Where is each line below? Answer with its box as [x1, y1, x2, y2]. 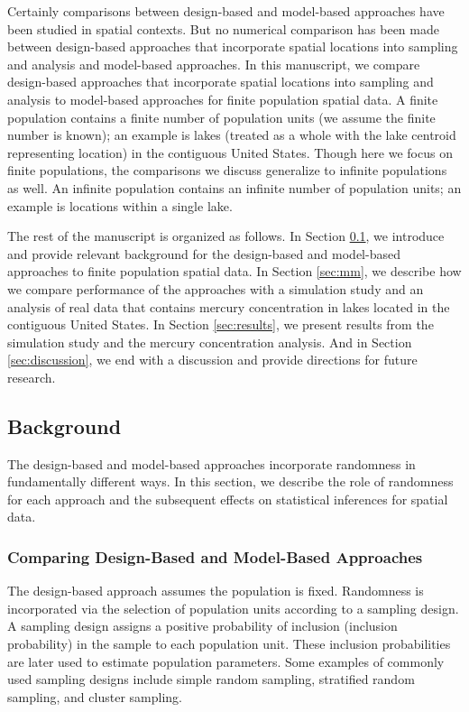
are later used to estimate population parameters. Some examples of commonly [7, 652, 445, 670]
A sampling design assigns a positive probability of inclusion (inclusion [7, 616, 398, 635]
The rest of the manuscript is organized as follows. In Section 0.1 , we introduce [7, 227, 445, 245]
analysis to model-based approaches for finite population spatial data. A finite [7, 89, 438, 108]
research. [7, 367, 56, 386]
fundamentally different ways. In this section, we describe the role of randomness [7, 472, 454, 491]
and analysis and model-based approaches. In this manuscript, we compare [7, 54, 420, 73]
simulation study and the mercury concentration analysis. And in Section [7, 332, 412, 351]
